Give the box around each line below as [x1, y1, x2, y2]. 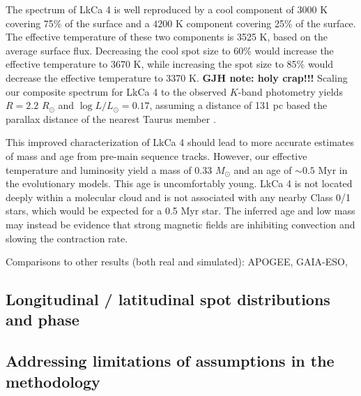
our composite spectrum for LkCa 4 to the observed [6, 84, 227, 98]
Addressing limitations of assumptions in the [6, 350, 335, 372]
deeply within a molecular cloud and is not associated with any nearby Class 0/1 [6, 189, 351, 204]
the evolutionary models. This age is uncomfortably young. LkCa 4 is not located [6, 176, 353, 191]
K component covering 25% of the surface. [175, 15, 356, 30]
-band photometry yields [238, 84, 343, 98]
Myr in [318, 162, 348, 177]
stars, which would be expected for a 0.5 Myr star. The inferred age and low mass [6, 203, 355, 218]
